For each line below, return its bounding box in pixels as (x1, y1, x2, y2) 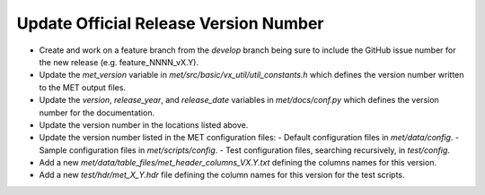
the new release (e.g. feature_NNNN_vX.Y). (39, 56, 199, 67)
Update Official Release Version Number (16, 13, 324, 33)
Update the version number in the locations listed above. (39, 119, 249, 130)
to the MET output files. (39, 81, 126, 93)
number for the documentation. (39, 107, 155, 118)
